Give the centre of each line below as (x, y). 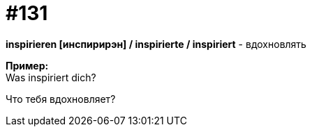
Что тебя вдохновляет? (61, 99)
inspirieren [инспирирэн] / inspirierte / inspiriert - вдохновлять (156, 44)
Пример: (27, 65)
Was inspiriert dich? (51, 77)
